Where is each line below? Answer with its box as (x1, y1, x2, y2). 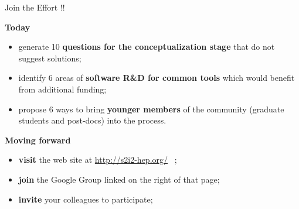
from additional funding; (18, 83, 107, 95)
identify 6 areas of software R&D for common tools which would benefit (18, 71, 295, 84)
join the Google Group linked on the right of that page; (18, 173, 220, 185)
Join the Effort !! (5, 1, 65, 13)
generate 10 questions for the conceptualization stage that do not (18, 40, 275, 53)
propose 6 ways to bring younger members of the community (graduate (18, 102, 284, 115)
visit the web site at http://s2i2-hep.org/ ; (18, 153, 177, 166)
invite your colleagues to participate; (18, 193, 153, 205)
